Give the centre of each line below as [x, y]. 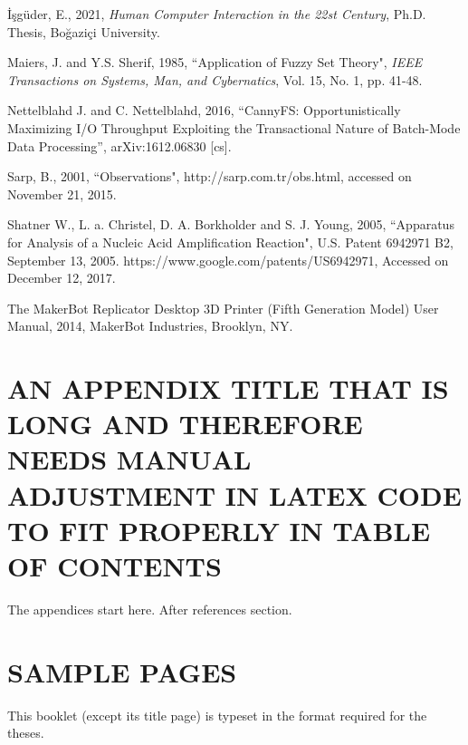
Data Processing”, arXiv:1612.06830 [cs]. [119, 145]
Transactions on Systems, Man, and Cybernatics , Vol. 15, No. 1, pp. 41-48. [215, 79]
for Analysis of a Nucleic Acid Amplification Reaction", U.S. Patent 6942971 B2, [230, 242]
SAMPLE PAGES [122, 671]
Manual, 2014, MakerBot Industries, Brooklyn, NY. [150, 326]
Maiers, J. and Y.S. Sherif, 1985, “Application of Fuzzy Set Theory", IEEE [215, 62]
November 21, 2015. [62, 194]
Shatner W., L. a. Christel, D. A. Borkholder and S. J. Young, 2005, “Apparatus [231, 224]
